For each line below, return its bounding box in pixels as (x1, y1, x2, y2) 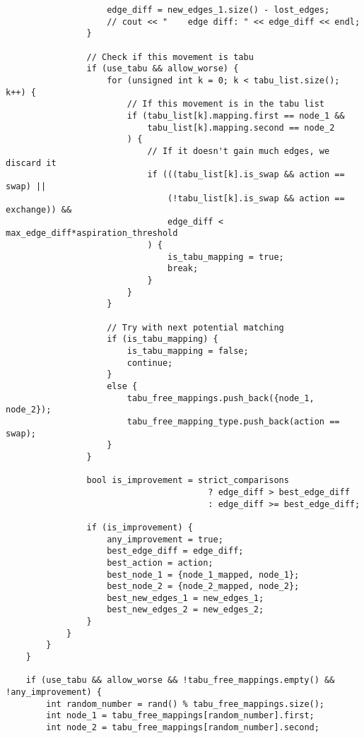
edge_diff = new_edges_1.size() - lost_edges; (107, 5, 330, 15)
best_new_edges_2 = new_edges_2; (107, 605, 264, 615)
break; (168, 263, 199, 274)
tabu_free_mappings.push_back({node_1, (127, 393, 315, 403)
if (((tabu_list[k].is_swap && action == (147, 169, 345, 180)
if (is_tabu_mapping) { (107, 334, 218, 345)
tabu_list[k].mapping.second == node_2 (147, 122, 335, 133)
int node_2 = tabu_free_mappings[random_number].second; (46, 722, 319, 733)
